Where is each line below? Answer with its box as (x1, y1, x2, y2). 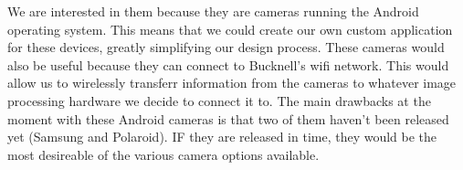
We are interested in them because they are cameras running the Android (7, 2, 419, 20)
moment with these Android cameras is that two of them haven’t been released (7, 109, 449, 128)
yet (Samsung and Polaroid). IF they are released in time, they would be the (7, 127, 437, 146)
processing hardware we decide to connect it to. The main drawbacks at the (7, 90, 431, 110)
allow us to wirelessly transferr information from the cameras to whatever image (7, 73, 457, 92)
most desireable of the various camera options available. (7, 144, 320, 164)
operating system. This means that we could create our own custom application (7, 19, 453, 38)
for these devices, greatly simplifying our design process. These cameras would (7, 37, 445, 57)
